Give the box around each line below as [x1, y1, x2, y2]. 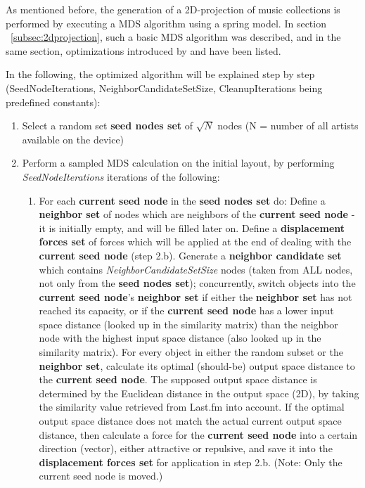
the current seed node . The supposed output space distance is [39, 372, 317, 387]
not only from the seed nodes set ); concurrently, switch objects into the [39, 276, 356, 290]
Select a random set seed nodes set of [22, 118, 193, 133]
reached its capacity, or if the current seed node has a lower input [39, 303, 334, 318]
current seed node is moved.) [39, 468, 163, 483]
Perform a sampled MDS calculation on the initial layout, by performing [22, 155, 335, 170]
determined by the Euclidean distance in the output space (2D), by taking [39, 385, 359, 400]
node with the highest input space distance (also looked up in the [39, 330, 321, 345]
